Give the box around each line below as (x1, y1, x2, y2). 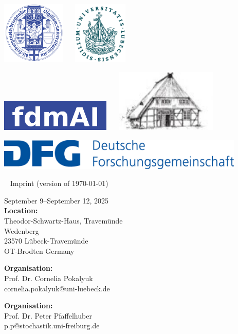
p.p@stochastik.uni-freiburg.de (4, 320, 100, 331)
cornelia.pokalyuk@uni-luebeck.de (4, 283, 110, 293)
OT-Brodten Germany (4, 245, 75, 256)
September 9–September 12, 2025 (4, 195, 109, 206)
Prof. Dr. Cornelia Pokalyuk (4, 272, 93, 283)
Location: (4, 205, 38, 216)
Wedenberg (4, 225, 39, 236)
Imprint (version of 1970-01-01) (10, 178, 108, 189)
